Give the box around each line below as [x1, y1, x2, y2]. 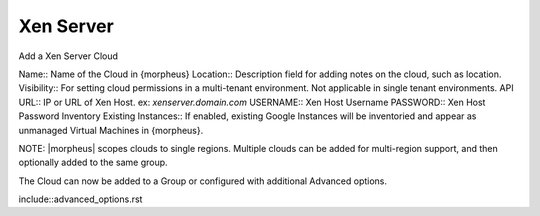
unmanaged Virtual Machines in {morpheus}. [18, 124, 204, 136]
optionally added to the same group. [18, 156, 169, 169]
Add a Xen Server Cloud [18, 50, 119, 62]
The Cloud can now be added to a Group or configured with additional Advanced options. [18, 175, 388, 187]
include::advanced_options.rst [18, 193, 143, 205]
